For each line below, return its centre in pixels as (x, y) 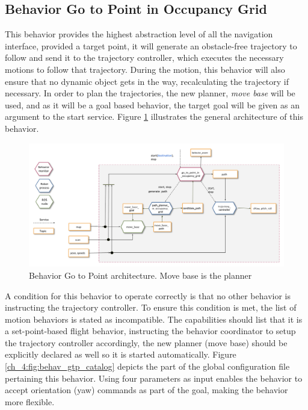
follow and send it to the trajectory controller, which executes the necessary (144, 57)
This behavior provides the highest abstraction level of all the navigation (139, 34)
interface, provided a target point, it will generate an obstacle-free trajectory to (151, 45)
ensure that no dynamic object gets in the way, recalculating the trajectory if (147, 81)
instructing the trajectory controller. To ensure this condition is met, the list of (151, 307)
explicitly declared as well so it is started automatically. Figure (121, 354)
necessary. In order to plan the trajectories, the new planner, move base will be (150, 93)
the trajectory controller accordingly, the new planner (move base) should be (146, 342)
